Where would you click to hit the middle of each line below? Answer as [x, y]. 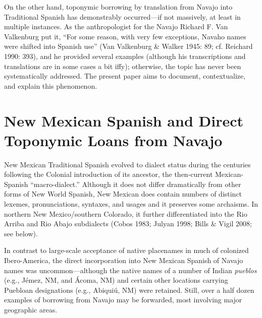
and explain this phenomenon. [51, 85]
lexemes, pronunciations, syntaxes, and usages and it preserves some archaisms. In [131, 204]
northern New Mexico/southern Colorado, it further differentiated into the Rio [126, 213]
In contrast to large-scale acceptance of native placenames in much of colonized [126, 250]
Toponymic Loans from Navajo [113, 140]
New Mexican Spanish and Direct [124, 120]
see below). [21, 233]
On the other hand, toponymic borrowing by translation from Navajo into [118, 7]
